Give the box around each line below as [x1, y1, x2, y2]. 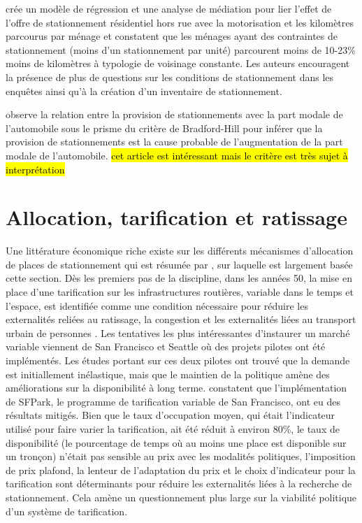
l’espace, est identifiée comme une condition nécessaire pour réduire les [6, 298, 308, 313]
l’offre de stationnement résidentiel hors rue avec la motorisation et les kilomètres [6, 15, 354, 29]
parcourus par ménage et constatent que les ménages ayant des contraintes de [6, 29, 338, 43]
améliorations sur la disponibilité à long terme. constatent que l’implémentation [6, 380, 347, 395]
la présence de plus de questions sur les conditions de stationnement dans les [6, 69, 334, 84]
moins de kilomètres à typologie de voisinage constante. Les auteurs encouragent [6, 56, 350, 71]
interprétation [6, 162, 65, 176]
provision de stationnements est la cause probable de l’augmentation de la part [6, 134, 343, 149]
